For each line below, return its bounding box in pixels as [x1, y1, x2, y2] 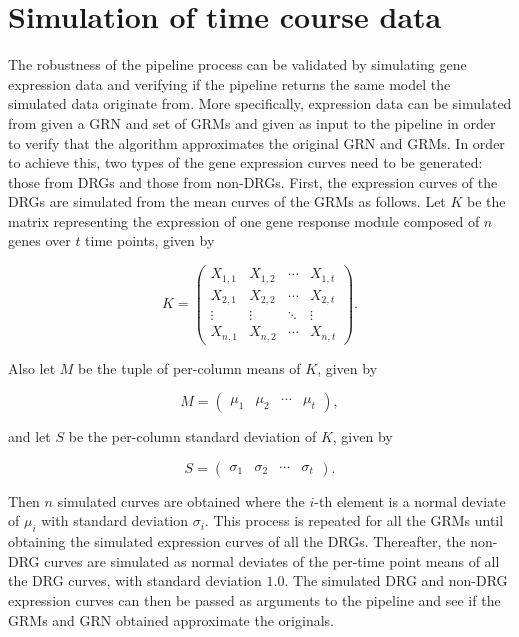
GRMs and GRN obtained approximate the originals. [8, 609, 334, 630]
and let [8, 426, 51, 447]
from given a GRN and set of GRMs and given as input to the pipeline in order [8, 112, 496, 133]
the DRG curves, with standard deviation [8, 570, 262, 591]
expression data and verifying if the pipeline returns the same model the [8, 73, 451, 94]
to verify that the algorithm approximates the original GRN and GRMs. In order [8, 132, 505, 153]
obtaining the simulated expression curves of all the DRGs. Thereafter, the [8, 531, 466, 552]
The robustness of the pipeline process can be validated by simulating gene [8, 54, 467, 75]
